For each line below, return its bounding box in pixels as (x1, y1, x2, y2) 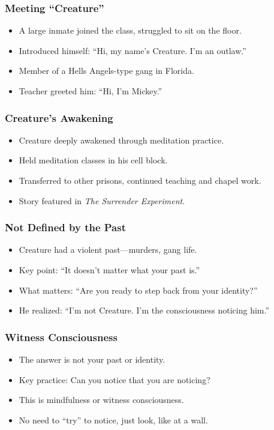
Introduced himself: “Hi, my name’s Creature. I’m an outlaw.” (19, 44, 246, 56)
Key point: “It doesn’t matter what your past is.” (19, 264, 200, 276)
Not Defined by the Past (5, 220, 127, 235)
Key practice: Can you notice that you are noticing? (19, 373, 210, 386)
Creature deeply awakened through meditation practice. (19, 133, 224, 146)
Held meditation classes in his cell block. (19, 154, 168, 166)
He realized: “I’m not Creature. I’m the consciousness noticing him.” (19, 304, 270, 316)
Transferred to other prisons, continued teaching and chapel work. (19, 174, 261, 186)
